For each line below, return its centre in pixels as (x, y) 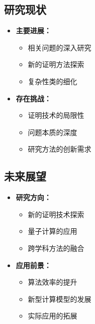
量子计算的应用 (53, 231)
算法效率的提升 (53, 282)
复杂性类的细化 (53, 81)
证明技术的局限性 (56, 115)
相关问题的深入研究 (60, 47)
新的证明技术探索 (56, 214)
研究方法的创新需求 (60, 149)
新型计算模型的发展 (60, 299)
